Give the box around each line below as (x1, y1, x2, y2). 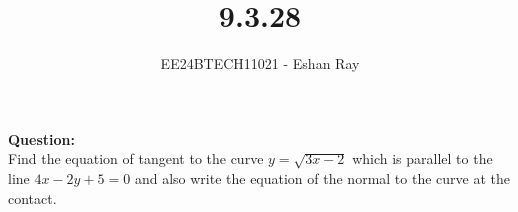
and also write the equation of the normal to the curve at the (134, 167, 510, 188)
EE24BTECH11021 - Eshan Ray (160, 53, 360, 74)
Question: (8, 128, 75, 149)
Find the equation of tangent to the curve (8, 148, 264, 169)
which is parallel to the (352, 148, 493, 169)
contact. (8, 187, 57, 208)
